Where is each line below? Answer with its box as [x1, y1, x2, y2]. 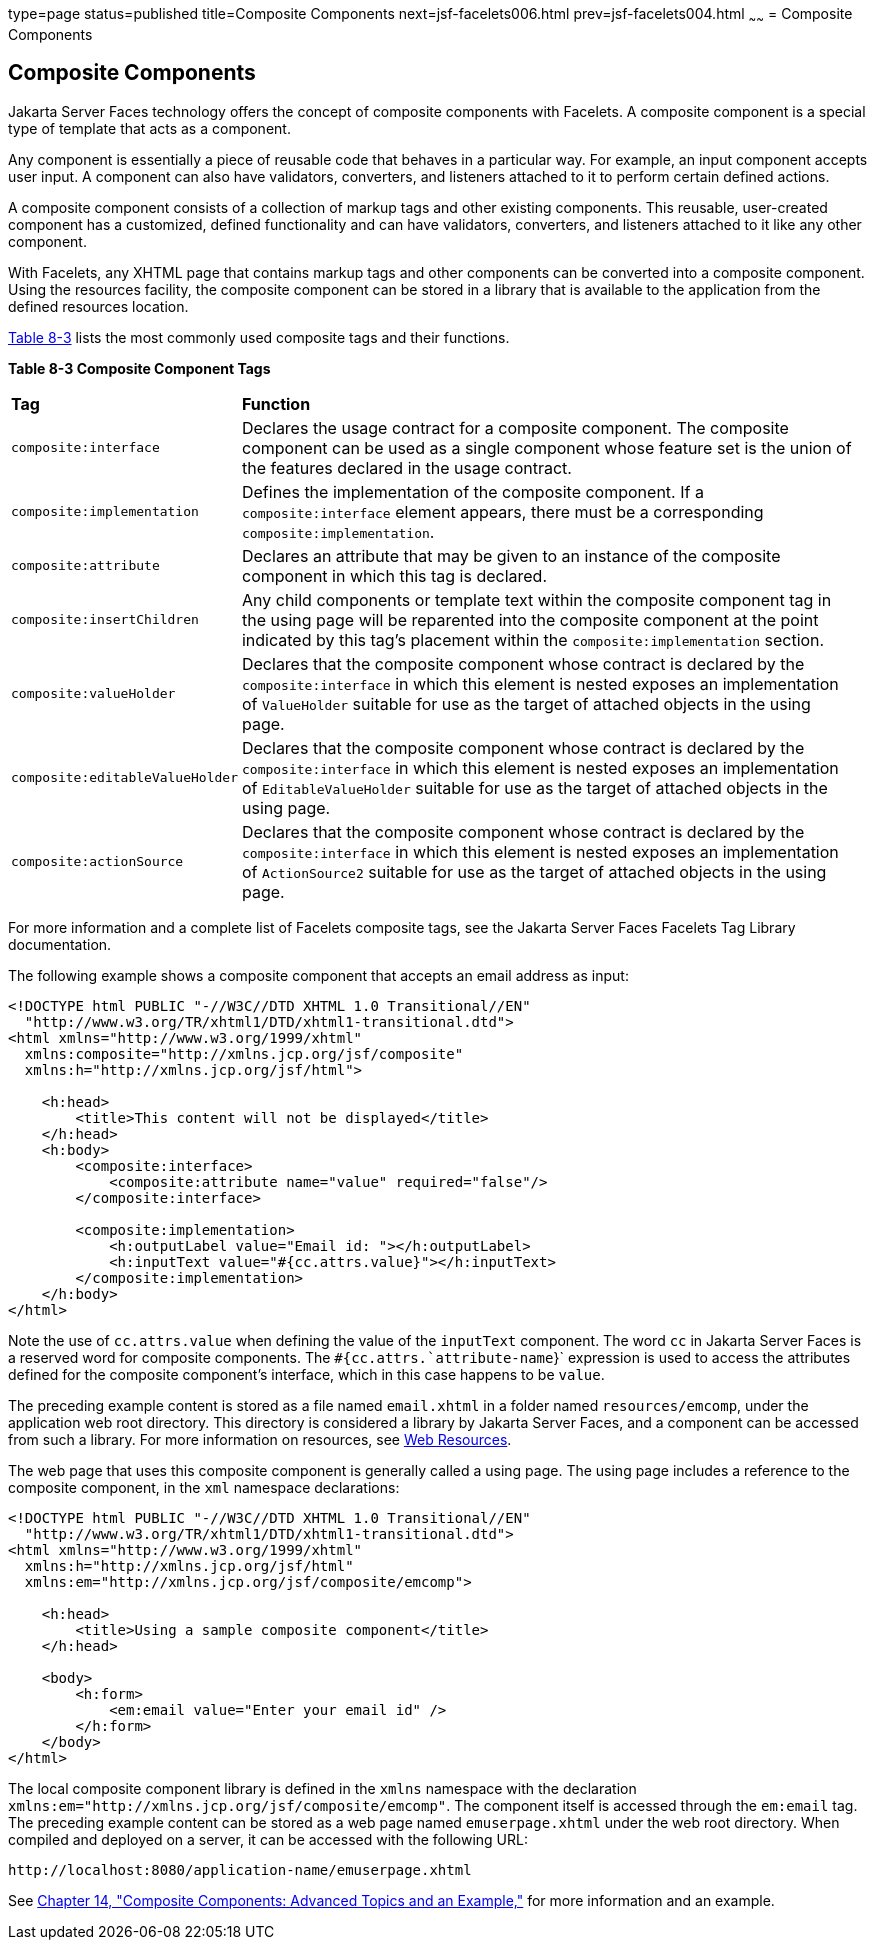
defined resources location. [8, 297, 189, 315]
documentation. [8, 935, 112, 953]
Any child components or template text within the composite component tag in [241, 589, 832, 610]
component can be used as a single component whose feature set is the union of [241, 437, 852, 458]
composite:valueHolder [11, 686, 176, 702]
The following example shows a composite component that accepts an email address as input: [8, 966, 629, 984]
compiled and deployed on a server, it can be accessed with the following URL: [8, 1830, 528, 1848]
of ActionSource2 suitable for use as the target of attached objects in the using [241, 861, 827, 882]
